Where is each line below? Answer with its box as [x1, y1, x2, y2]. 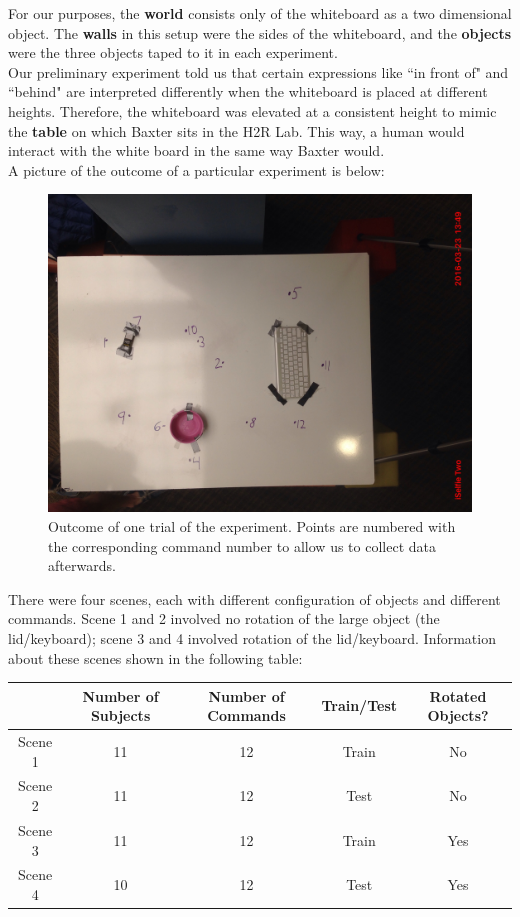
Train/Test [321, 695, 398, 716]
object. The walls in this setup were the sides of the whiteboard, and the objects [8, 22, 512, 43]
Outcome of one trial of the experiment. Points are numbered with [48, 515, 456, 536]
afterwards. [48, 555, 116, 576]
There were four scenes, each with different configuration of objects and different [8, 588, 501, 609]
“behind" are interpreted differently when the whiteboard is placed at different [8, 81, 488, 102]
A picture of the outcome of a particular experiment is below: [8, 159, 385, 180]
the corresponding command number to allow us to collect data [48, 535, 436, 556]
